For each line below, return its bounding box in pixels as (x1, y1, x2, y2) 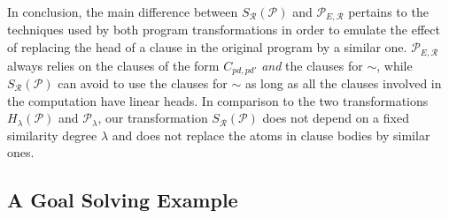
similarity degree (7, 125, 97, 144)
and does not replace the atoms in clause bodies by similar (112, 125, 430, 144)
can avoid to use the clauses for (58, 73, 228, 92)
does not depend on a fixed (262, 109, 409, 127)
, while (376, 56, 413, 74)
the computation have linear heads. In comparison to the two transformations (7, 91, 429, 109)
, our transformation (97, 109, 208, 127)
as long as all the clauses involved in (244, 73, 442, 92)
